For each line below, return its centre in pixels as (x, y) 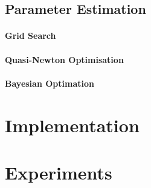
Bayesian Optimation (50, 83)
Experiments (59, 172)
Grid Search (31, 35)
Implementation (72, 125)
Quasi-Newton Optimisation (64, 59)
